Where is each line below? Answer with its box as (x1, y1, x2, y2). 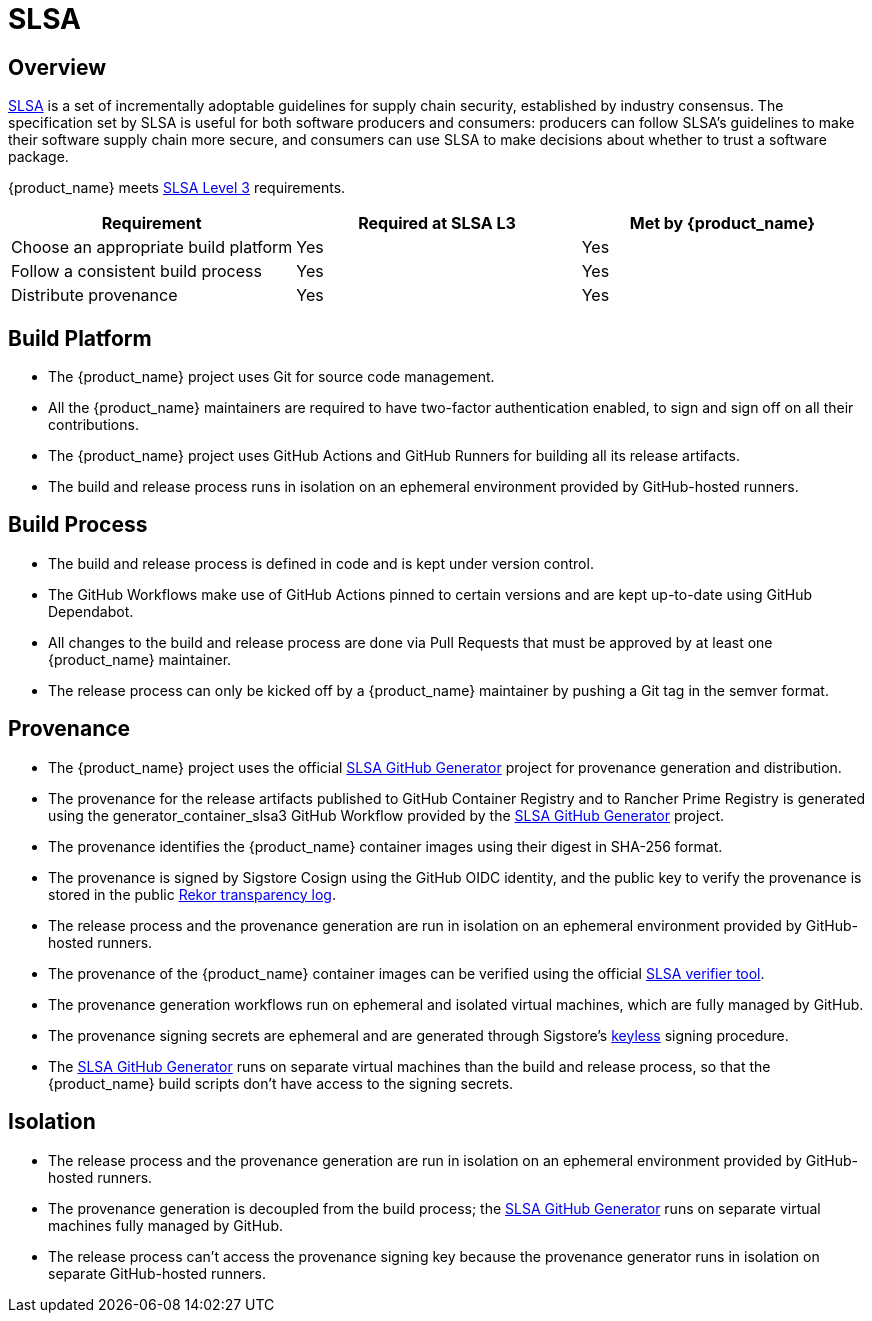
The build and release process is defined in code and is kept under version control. (48, 554, 594, 572)
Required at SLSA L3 (358, 213, 516, 234)
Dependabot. (48, 602, 134, 620)
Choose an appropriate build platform (11, 237, 293, 258)
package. (8, 148, 69, 166)
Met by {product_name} (629, 213, 816, 234)
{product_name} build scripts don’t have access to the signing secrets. (48, 1074, 514, 1092)
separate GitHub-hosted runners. (48, 1264, 267, 1282)
